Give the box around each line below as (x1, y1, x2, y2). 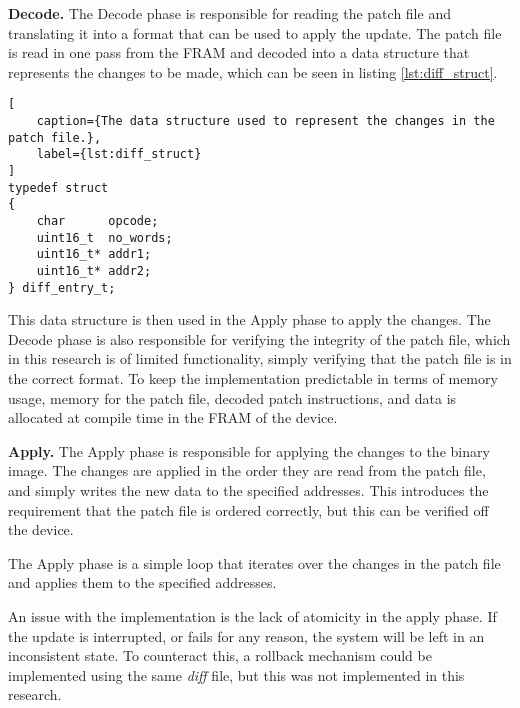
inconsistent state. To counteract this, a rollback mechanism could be (8, 645, 432, 666)
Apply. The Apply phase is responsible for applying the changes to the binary (8, 440, 490, 461)
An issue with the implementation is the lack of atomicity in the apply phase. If (8, 605, 497, 626)
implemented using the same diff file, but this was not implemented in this (8, 664, 465, 685)
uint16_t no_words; (36, 230, 173, 245)
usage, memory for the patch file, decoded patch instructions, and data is (8, 387, 457, 408)
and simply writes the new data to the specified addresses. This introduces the (8, 480, 489, 500)
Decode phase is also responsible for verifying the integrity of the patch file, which (8, 328, 511, 349)
